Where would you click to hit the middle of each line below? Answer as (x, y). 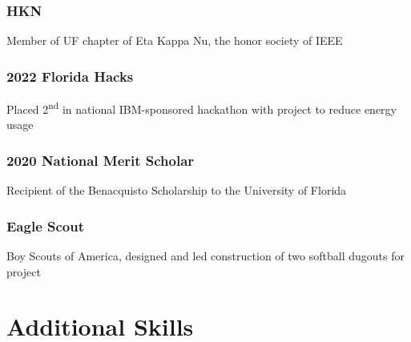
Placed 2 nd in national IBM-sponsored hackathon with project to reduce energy (201, 108)
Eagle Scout (46, 225)
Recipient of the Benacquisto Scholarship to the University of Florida (177, 190)
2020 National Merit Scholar (101, 160)
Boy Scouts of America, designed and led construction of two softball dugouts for (205, 255)
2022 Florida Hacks (70, 76)
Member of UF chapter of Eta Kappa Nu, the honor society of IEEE (175, 40)
